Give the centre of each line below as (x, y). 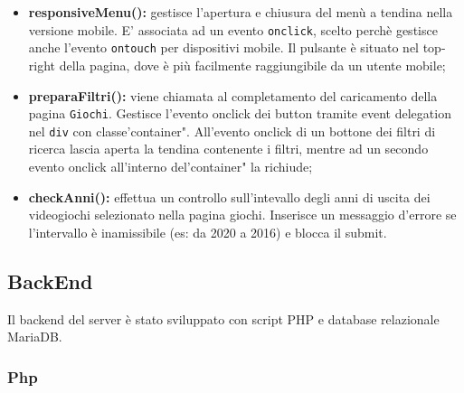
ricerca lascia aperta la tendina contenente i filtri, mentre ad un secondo (228, 149)
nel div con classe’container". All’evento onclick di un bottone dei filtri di (232, 131)
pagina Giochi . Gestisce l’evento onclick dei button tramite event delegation (240, 113)
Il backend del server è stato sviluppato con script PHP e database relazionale (223, 318)
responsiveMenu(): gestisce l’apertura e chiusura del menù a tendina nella (241, 12)
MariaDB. (35, 337)
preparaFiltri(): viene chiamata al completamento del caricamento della (233, 95)
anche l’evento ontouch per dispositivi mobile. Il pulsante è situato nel (224, 47)
